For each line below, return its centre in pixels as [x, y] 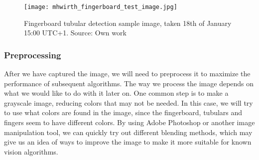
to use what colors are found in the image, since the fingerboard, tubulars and [123, 112]
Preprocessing [33, 55]
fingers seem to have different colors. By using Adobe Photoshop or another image [129, 122]
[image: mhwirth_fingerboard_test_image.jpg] [101, 7]
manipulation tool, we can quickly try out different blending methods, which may [128, 132]
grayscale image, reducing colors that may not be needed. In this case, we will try [129, 102]
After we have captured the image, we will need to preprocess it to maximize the [127, 74]
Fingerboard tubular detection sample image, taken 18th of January [128, 23]
